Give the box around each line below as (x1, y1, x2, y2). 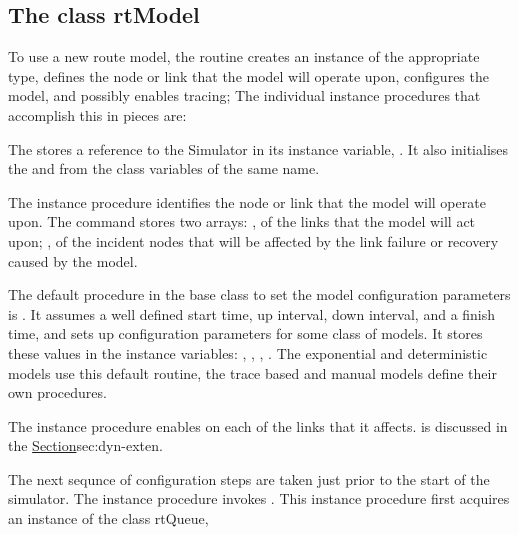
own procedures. (8, 382, 107, 403)
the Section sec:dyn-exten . (8, 435, 163, 456)
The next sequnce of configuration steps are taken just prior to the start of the (8, 468, 490, 489)
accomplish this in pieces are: (8, 104, 187, 125)
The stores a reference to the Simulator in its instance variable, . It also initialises (8, 138, 509, 159)
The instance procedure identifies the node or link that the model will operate (8, 191, 486, 212)
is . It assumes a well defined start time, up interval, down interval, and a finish (8, 303, 496, 324)
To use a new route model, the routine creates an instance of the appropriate (8, 46, 480, 67)
